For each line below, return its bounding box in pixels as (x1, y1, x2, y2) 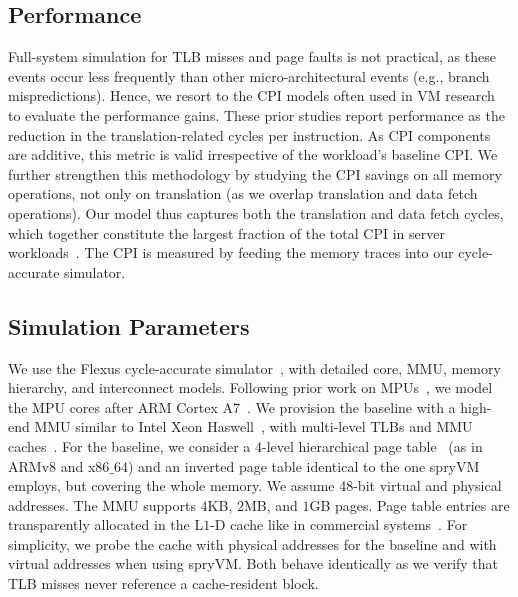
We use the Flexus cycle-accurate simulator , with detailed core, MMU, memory (8, 357, 501, 378)
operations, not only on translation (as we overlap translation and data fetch (8, 183, 478, 204)
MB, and (243, 494, 298, 515)
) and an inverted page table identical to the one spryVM (128, 455, 480, 476)
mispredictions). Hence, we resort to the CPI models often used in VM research (8, 85, 495, 106)
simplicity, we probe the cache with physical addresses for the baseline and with (8, 533, 497, 554)
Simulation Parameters (8, 310, 250, 341)
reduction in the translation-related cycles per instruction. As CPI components (8, 124, 491, 145)
